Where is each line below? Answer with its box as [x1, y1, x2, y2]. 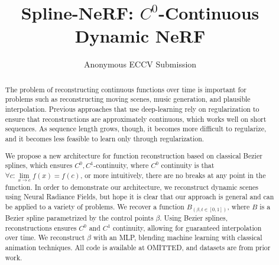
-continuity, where [93, 160, 149, 170]
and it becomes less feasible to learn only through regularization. [5, 133, 205, 143]
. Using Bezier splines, [160, 212, 228, 222]
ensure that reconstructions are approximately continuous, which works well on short [5, 114, 267, 124]
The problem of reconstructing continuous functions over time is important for [5, 84, 246, 94]
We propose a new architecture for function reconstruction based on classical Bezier [5, 150, 262, 160]
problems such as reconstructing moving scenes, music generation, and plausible [5, 94, 251, 104]
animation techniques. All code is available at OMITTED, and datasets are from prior [5, 242, 271, 252]
